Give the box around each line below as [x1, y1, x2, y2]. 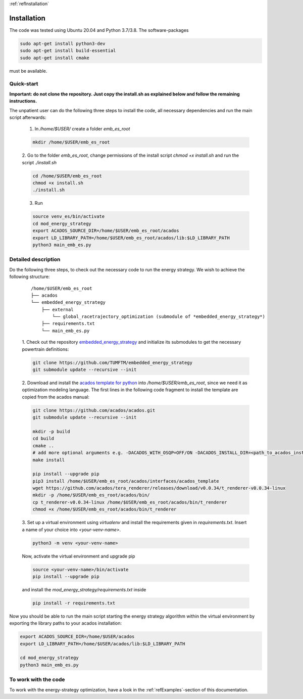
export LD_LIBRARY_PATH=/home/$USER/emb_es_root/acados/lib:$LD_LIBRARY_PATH [32, 235, 230, 241]
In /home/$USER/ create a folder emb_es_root [34, 126, 130, 132]
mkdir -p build [32, 429, 70, 434]
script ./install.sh [22, 159, 57, 165]
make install [32, 457, 65, 462]
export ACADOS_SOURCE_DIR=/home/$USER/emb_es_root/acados [32, 228, 179, 234]
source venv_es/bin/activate [32, 214, 105, 219]
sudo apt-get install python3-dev [20, 40, 106, 46]
